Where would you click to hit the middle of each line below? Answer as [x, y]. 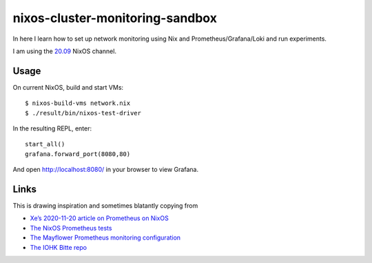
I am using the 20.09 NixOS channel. [65, 51]
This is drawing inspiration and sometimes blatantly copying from [105, 206]
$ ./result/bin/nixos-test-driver [83, 113]
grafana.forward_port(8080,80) [78, 154]
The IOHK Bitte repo [59, 247]
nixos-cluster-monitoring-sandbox [115, 18]
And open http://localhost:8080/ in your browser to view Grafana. [106, 170]
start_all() [45, 144]
